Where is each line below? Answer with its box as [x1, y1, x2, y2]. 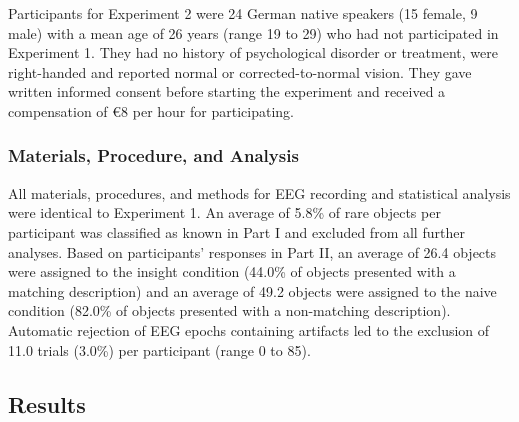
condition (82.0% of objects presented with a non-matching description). [8, 300, 451, 321]
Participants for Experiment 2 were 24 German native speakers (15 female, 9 [8, 3, 478, 23]
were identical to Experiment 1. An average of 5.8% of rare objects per [8, 202, 441, 223]
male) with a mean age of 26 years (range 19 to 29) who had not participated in [8, 22, 499, 43]
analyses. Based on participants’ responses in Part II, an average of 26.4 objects [8, 241, 497, 262]
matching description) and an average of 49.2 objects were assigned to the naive [8, 280, 497, 301]
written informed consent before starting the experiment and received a [8, 81, 446, 102]
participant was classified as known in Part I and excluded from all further [8, 221, 465, 242]
